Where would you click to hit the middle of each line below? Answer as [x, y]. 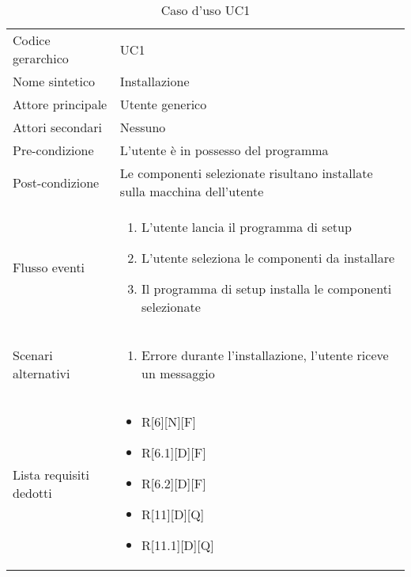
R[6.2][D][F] [174, 483]
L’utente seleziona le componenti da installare [268, 258]
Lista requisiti [51, 474]
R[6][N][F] [169, 421]
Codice [32, 40]
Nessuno [143, 127]
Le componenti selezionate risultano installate [246, 173]
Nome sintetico [54, 81]
